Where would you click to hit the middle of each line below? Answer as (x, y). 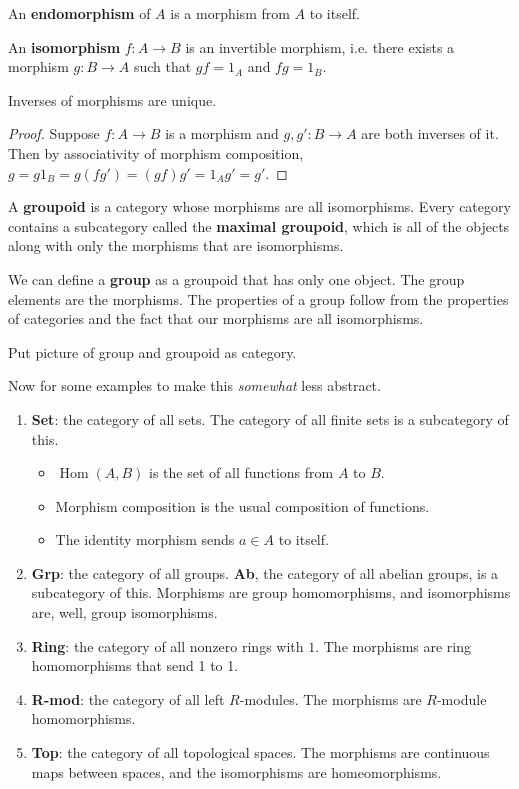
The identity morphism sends (145, 539)
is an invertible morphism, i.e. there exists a (320, 46)
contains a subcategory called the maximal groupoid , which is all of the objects (259, 225)
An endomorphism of (79, 13)
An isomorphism (64, 46)
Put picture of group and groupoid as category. (152, 351)
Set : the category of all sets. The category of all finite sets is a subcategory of (270, 418)
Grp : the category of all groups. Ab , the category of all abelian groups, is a (265, 572)
